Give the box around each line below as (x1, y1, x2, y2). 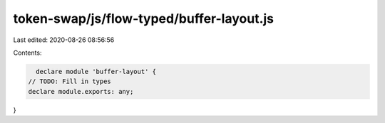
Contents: (13, 48, 42, 57)
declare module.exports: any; (28, 87, 134, 95)
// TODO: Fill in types (28, 77, 112, 85)
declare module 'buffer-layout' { (36, 68, 157, 75)
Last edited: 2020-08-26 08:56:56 (13, 36, 115, 44)
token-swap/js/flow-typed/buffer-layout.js (13, 11, 274, 26)
